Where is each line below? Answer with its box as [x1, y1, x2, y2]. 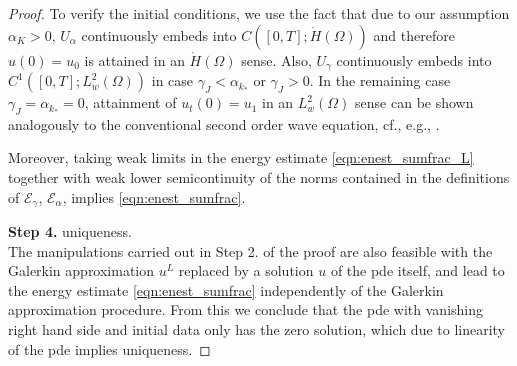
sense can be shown [355, 92, 474, 113]
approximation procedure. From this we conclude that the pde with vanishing [8, 299, 484, 320]
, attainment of [84, 92, 177, 113]
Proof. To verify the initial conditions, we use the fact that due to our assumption [8, 3, 510, 23]
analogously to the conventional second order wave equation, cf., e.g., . [8, 113, 440, 134]
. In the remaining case [309, 70, 451, 91]
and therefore [373, 24, 455, 45]
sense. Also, [241, 49, 312, 70]
